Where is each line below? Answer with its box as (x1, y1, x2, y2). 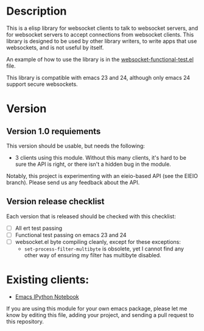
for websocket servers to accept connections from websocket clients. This (6, 30, 194, 38)
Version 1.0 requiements (6, 126, 101, 137)
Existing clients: (6, 273, 90, 287)
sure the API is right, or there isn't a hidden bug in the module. (15, 160, 172, 168)
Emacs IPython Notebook (15, 293, 79, 300)
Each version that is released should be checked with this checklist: (6, 212, 177, 220)
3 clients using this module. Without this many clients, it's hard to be (15, 154, 187, 161)
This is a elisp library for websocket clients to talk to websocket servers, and (6, 24, 199, 32)
